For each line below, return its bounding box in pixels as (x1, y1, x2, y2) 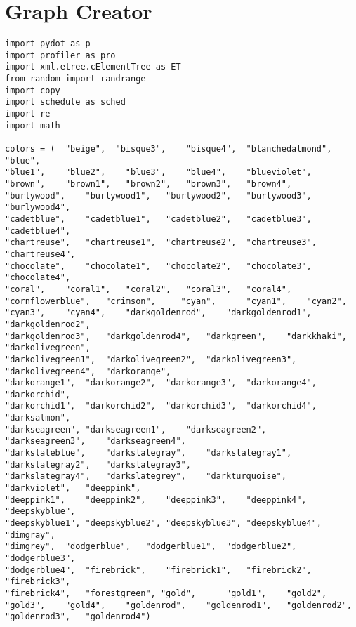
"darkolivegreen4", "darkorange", (5, 366, 171, 376)
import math (5, 120, 60, 131)
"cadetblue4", (5, 225, 71, 236)
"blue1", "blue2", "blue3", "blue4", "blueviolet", (5, 167, 312, 178)
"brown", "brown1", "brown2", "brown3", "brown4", (5, 179, 292, 189)
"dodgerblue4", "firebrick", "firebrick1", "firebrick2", (5, 565, 312, 575)
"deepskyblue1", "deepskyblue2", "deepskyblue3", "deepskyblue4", (5, 518, 322, 529)
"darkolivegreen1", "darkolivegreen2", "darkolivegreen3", (5, 354, 297, 364)
